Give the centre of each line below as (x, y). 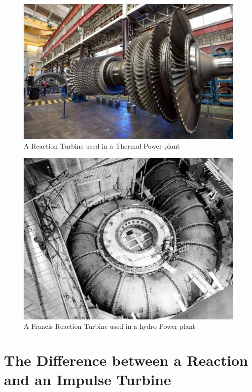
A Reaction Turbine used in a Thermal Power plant (102, 145)
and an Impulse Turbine (88, 379)
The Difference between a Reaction (126, 360)
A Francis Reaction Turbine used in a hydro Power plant (109, 326)
